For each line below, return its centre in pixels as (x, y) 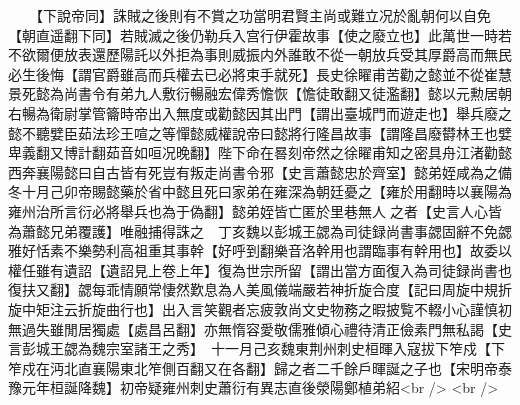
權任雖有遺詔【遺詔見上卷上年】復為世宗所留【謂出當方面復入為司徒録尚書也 (260, 269)
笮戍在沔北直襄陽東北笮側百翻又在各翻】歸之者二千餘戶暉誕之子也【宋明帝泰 (260, 367)
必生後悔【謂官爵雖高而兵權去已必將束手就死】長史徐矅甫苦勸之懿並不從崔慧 (260, 73)
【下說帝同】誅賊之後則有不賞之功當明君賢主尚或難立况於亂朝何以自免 (263, 15)
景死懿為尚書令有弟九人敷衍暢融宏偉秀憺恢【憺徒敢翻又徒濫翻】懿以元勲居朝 (260, 93)
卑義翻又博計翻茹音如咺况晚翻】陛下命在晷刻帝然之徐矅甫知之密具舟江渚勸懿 (260, 152)
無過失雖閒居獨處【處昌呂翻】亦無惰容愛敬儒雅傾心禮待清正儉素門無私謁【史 (260, 328)
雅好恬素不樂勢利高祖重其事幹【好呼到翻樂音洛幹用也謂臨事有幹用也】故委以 (260, 250)
